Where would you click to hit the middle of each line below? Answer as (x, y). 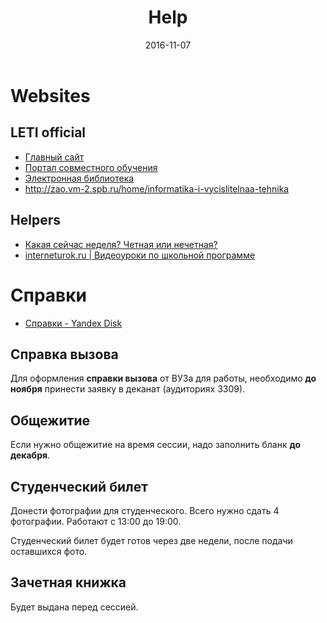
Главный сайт (54, 157)
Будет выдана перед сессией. (74, 607)
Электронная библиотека (79, 178)
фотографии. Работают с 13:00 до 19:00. (96, 521)
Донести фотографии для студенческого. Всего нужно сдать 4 (145, 510)
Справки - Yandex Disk (73, 323)
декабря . (30, 455)
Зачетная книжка (68, 582)
